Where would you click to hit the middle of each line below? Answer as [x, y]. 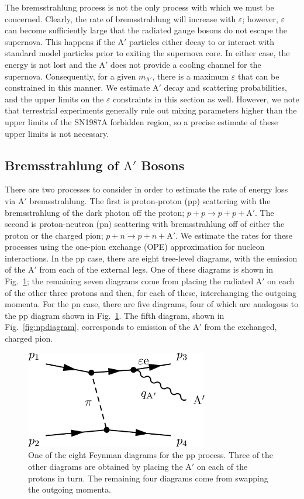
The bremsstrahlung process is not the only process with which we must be [139, 7]
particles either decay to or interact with [202, 41]
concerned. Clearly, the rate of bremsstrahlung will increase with [120, 18]
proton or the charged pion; [54, 235]
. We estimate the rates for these [234, 235]
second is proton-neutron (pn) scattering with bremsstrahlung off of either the [145, 224]
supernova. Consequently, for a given [70, 76]
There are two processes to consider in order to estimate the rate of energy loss [146, 189]
